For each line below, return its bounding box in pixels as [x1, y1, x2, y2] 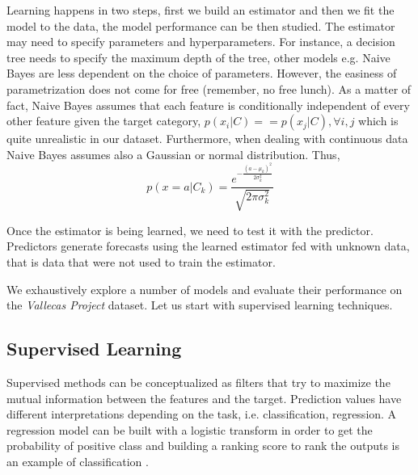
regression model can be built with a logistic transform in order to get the [6, 421, 373, 438]
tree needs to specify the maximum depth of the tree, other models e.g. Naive [6, 48, 391, 65]
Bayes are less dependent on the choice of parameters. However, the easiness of [6, 65, 397, 82]
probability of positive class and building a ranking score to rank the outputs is [6, 437, 400, 454]
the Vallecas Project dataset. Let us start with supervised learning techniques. [6, 296, 393, 313]
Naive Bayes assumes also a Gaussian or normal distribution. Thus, [6, 145, 340, 162]
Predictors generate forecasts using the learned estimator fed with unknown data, [6, 237, 410, 254]
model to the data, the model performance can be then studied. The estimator [6, 17, 395, 34]
